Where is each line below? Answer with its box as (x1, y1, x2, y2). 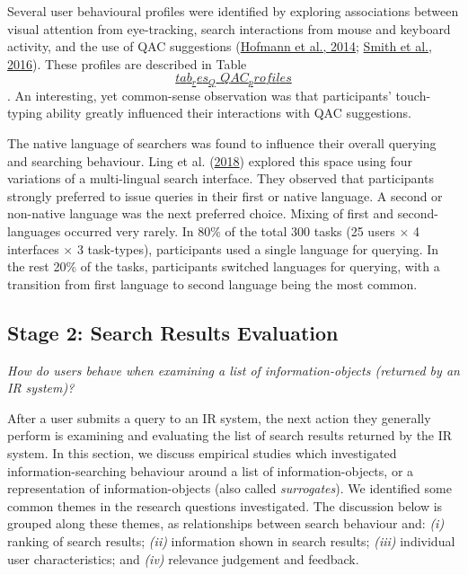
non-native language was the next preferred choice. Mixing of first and (7, 204, 394, 223)
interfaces (7, 239, 59, 258)
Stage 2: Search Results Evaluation (7, 318, 339, 346)
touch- (395, 85, 431, 104)
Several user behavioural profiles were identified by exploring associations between (7, 2, 459, 20)
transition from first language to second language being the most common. (7, 274, 418, 293)
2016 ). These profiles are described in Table (7, 54, 247, 73)
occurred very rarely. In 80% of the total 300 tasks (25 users (64, 221, 395, 240)
